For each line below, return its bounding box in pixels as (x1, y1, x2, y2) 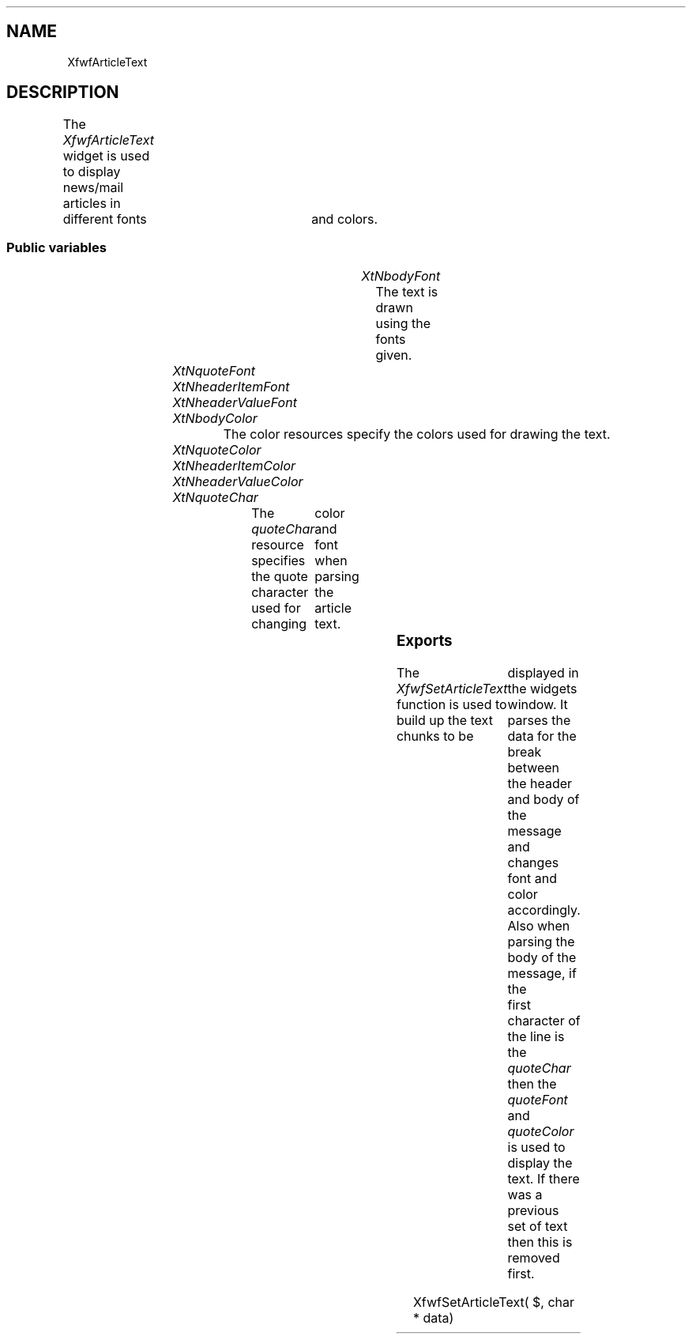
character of (507, 1013, 581, 1029)
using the (375, 315, 431, 332)
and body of (507, 791, 580, 808)
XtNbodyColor (172, 410, 258, 427)
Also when (507, 918, 570, 934)
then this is (507, 1234, 573, 1251)
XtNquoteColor (172, 442, 261, 459)
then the (507, 1076, 557, 1093)
